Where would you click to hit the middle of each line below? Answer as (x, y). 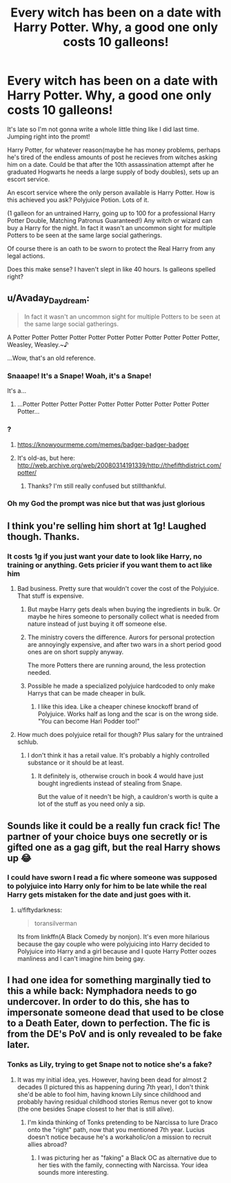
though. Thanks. (43, 537)
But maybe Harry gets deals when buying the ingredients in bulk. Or (124, 609)
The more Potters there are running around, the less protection (117, 665)
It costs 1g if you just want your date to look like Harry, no (104, 556)
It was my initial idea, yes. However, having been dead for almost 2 (112, 1080)
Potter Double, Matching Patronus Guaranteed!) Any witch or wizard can (110, 220)
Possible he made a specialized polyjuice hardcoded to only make (121, 686)
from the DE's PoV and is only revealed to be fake (115, 1034)
